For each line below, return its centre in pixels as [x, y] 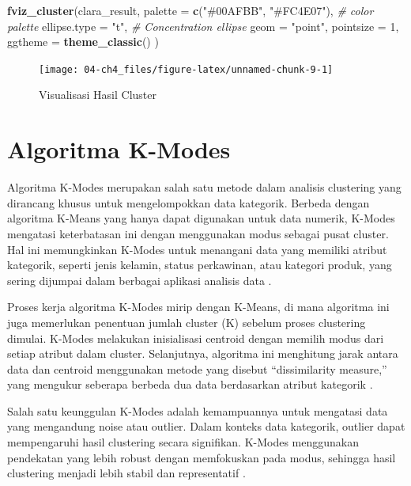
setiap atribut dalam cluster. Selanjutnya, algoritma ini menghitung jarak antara [203, 353]
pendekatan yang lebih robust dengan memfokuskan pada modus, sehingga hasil [202, 457]
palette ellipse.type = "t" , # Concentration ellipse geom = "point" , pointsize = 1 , [203, 26]
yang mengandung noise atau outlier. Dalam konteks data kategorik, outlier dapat [206, 426]
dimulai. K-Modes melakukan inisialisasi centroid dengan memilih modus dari [196, 338]
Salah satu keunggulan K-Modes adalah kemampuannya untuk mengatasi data [198, 410]
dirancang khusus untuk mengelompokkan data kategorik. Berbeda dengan [189, 202]
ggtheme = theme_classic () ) [83, 42]
